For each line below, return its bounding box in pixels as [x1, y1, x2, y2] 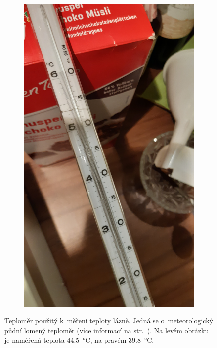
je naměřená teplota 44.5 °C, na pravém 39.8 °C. [4, 335, 154, 345]
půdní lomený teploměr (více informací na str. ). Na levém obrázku [4, 325, 209, 335]
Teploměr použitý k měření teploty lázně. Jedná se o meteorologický [4, 315, 213, 326]
